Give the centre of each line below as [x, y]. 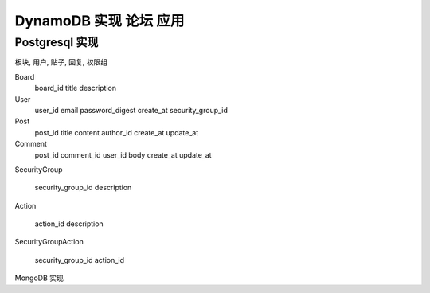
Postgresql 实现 [57, 42]
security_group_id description [83, 188]
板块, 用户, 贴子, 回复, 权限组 [61, 62]
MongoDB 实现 [39, 278]
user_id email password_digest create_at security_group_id [131, 110]
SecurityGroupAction [49, 242]
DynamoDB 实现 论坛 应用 [100, 21]
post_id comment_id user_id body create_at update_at [123, 154]
